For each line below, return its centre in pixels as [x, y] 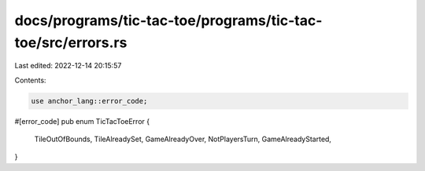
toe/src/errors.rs [71, 42]
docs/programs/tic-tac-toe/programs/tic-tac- [168, 20]
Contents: [30, 80]
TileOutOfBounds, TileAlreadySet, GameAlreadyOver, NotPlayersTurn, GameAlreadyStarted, [183, 139]
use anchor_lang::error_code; [89, 101]
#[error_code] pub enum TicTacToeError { [82, 121]
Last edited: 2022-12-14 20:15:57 [68, 66]
